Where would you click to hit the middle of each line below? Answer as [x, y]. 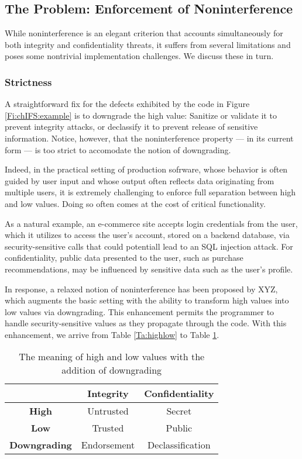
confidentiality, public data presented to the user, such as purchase [124, 258]
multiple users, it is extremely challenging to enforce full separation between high [150, 192]
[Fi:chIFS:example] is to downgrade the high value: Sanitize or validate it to [141, 115]
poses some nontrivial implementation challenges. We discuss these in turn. [139, 56]
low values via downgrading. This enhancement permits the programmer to [140, 311]
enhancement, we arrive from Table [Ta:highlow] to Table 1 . [112, 334]
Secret [179, 411]
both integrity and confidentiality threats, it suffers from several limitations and [148, 44]
